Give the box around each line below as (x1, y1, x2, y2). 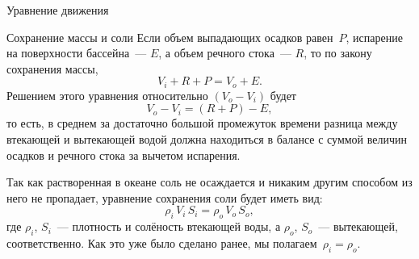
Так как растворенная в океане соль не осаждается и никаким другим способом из (6, 173, 413, 190)
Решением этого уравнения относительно (6, 86, 208, 103)
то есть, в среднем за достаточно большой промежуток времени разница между (6, 115, 398, 132)
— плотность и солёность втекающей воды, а (57, 218, 281, 235)
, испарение (346, 28, 403, 45)
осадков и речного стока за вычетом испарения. (6, 146, 241, 163)
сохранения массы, (6, 60, 98, 77)
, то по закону (304, 44, 372, 61)
